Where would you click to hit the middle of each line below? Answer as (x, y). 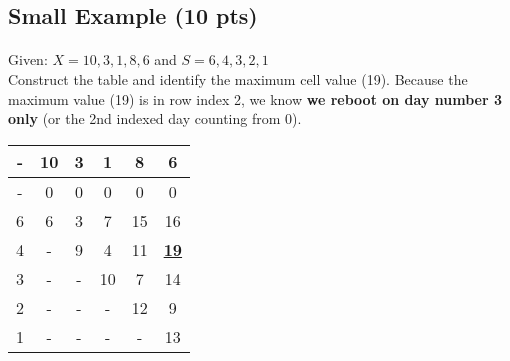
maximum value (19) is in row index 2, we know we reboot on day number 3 (255, 98)
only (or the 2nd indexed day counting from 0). (155, 118)
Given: (28, 59)
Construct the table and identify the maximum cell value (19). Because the (238, 78)
